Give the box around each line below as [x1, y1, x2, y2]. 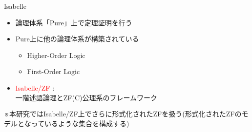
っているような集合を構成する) [31, 118, 129, 128]
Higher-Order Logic [27, 50, 85, 60]
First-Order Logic [27, 66, 80, 76]
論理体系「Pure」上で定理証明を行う [15, 17, 132, 27]
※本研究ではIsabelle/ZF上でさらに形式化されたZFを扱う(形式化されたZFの [4, 109, 242, 119]
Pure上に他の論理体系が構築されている [15, 34, 139, 44]
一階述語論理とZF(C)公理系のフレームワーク [15, 92, 158, 102]
